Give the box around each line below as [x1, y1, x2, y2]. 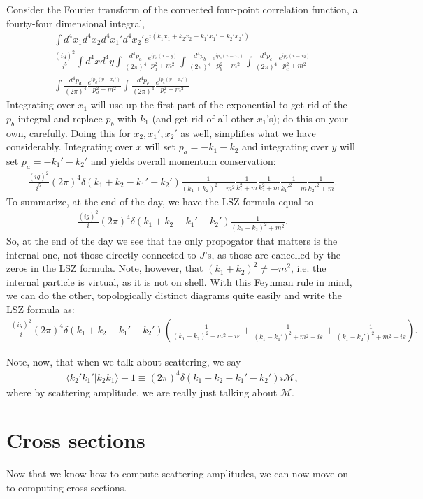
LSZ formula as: [6, 301, 75, 316]
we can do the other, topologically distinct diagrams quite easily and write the [6, 288, 342, 303]
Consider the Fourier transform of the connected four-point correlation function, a [6, 2, 358, 16]
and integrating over [242, 139, 329, 154]
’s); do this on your [266, 110, 349, 125]
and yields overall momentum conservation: [90, 154, 276, 168]
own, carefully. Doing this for [6, 125, 131, 140]
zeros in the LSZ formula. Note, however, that [6, 261, 203, 275]
